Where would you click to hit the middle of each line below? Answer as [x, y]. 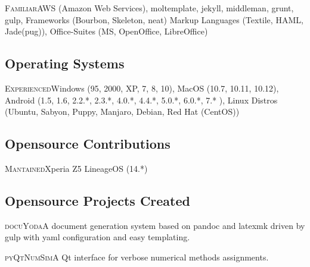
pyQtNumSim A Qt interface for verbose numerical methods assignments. [137, 257]
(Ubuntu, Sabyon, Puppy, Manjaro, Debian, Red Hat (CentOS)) [122, 111]
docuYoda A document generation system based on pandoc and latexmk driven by [155, 225]
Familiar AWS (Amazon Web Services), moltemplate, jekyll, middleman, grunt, [149, 8]
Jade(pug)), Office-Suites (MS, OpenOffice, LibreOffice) [106, 31]
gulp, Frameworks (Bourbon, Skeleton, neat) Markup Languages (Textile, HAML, [154, 19]
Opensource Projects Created [97, 200]
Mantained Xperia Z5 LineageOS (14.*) [76, 168]
